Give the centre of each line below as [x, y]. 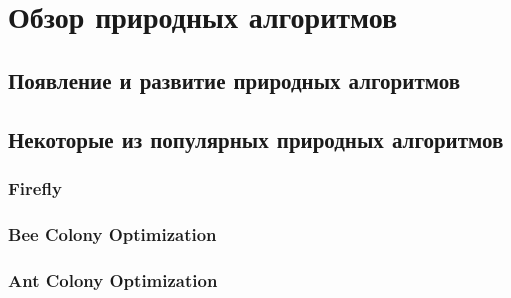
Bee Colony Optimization [112, 233]
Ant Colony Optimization [113, 279]
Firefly [35, 187]
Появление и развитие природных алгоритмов [234, 79]
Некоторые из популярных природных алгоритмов [256, 138]
